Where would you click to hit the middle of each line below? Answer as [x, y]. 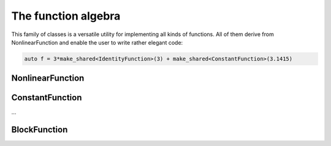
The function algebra [66, 16]
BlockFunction [40, 130]
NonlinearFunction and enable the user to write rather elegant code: [97, 42]
